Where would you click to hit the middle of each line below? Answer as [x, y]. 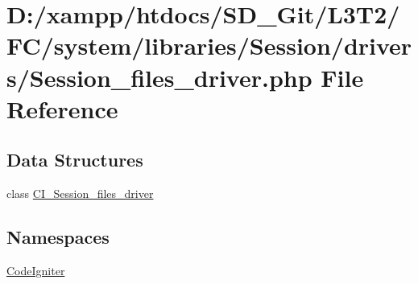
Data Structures [75, 160]
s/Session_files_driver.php [159, 77]
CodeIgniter [36, 270]
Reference [62, 108]
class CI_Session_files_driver [80, 193]
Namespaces [58, 237]
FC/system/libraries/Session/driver [209, 45]
